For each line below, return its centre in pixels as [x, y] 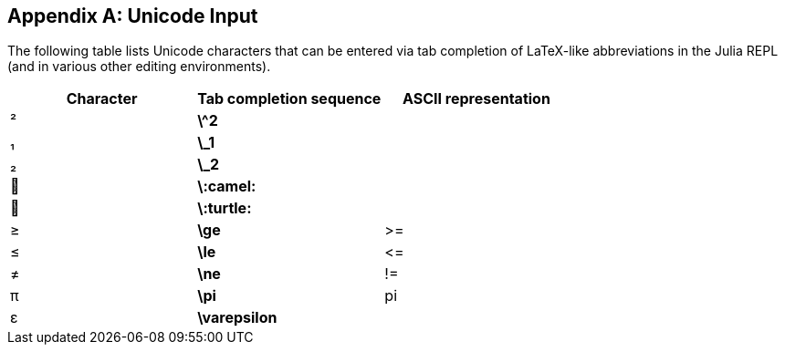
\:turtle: [225, 208]
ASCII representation [476, 99]
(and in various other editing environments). [139, 67]
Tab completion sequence [289, 99]
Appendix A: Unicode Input [133, 16]
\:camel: [227, 186]
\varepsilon [237, 318]
